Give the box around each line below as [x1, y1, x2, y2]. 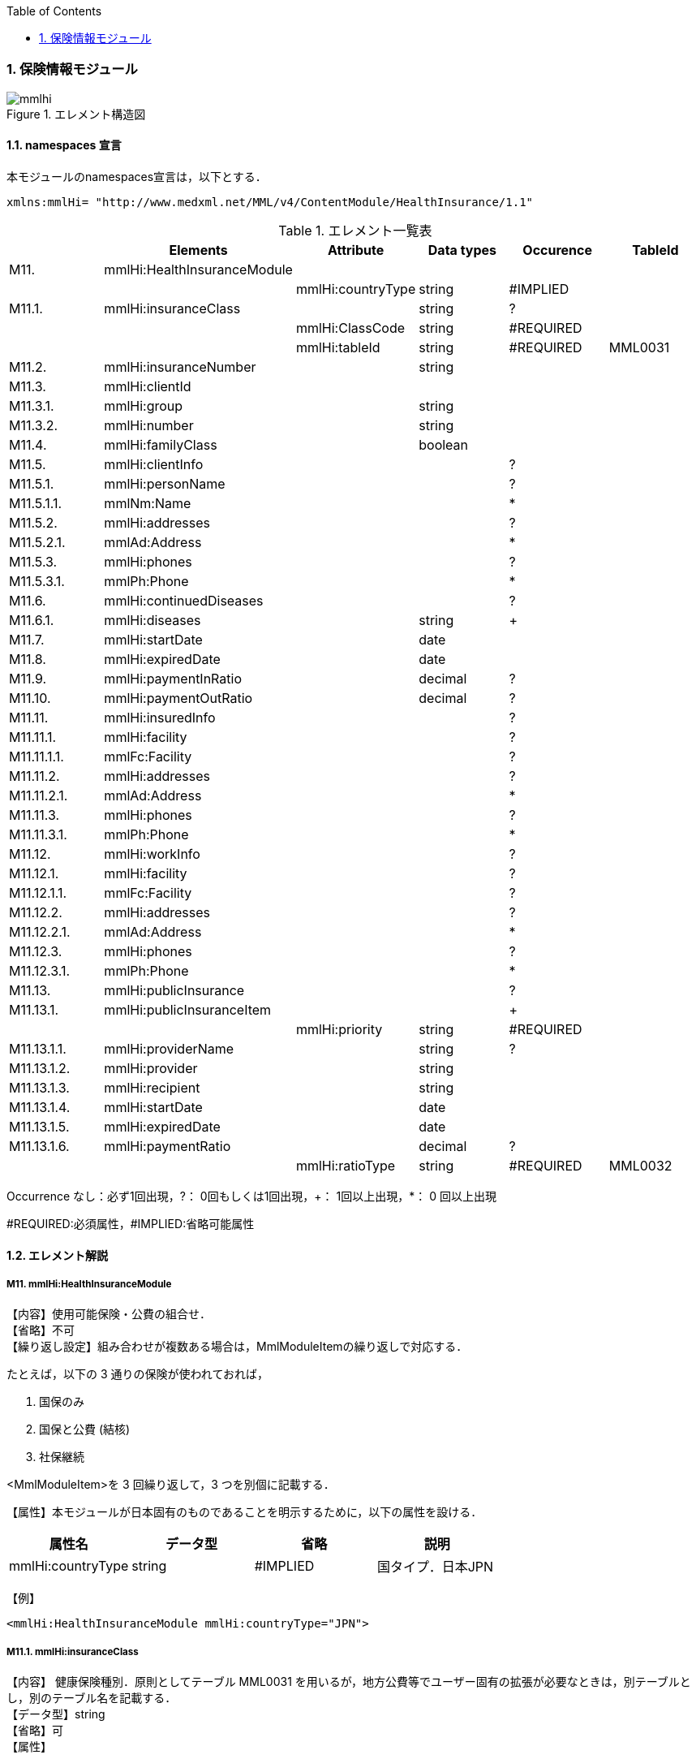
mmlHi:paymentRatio [104, 1137, 231, 1154]
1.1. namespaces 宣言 [6, 138, 122, 153]
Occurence [522, 241, 592, 258]
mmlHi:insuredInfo [104, 709, 216, 726]
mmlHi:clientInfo [104, 455, 204, 472]
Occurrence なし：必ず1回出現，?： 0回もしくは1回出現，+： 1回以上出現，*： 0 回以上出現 [6, 1188, 496, 1203]
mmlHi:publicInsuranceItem [104, 1001, 272, 1018]
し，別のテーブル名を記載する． [6, 1691, 177, 1705]
